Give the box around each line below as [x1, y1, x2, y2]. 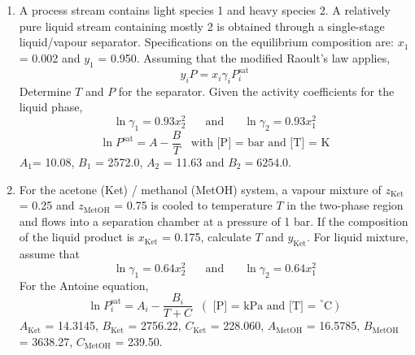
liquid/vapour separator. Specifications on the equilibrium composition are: [19, 33, 394, 50]
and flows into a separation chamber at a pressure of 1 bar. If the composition [19, 212, 408, 229]
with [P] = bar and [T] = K [190, 137, 330, 149]
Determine [19, 82, 72, 99]
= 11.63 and [163, 154, 225, 170]
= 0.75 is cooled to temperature [114, 197, 273, 214]
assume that [19, 245, 80, 262]
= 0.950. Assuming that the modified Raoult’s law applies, [98, 49, 391, 66]
